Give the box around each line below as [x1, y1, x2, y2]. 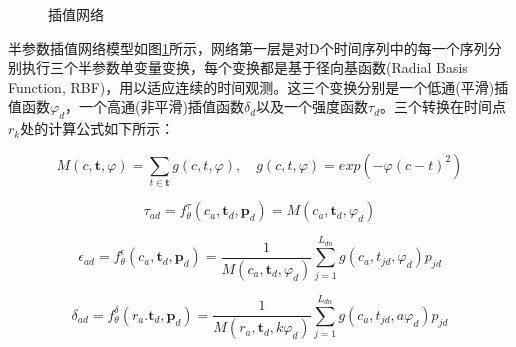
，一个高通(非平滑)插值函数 [65, 96, 244, 117]
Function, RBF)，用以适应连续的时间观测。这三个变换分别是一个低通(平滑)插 [8, 76, 509, 97]
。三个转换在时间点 [380, 96, 507, 117]
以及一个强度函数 [256, 96, 369, 117]
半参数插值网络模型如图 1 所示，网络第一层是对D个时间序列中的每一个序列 [8, 37, 488, 58]
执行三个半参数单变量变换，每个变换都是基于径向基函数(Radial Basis [21, 57, 468, 78]
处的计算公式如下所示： [20, 118, 175, 139]
